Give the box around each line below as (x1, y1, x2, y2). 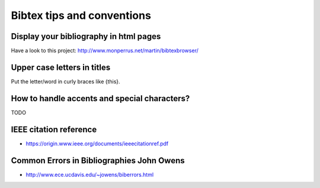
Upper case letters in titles (11, 62, 111, 72)
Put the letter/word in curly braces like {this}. (11, 77, 121, 85)
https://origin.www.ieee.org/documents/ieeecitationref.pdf (25, 140, 169, 147)
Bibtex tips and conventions (11, 9, 151, 22)
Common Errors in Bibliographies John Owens (11, 155, 185, 166)
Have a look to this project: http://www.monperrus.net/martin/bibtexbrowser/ (11, 47, 199, 54)
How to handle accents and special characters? (11, 93, 190, 103)
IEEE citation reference (11, 124, 97, 134)
